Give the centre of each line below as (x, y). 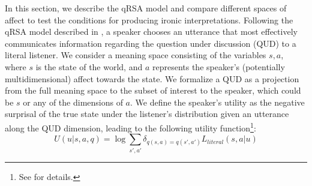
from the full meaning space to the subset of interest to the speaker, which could (153, 90)
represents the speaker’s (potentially (218, 66)
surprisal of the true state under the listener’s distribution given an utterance (147, 114)
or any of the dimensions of (73, 102)
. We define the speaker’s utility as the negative (217, 102)
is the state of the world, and (89, 66)
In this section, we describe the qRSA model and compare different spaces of (146, 8)
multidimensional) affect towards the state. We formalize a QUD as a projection (152, 78)
